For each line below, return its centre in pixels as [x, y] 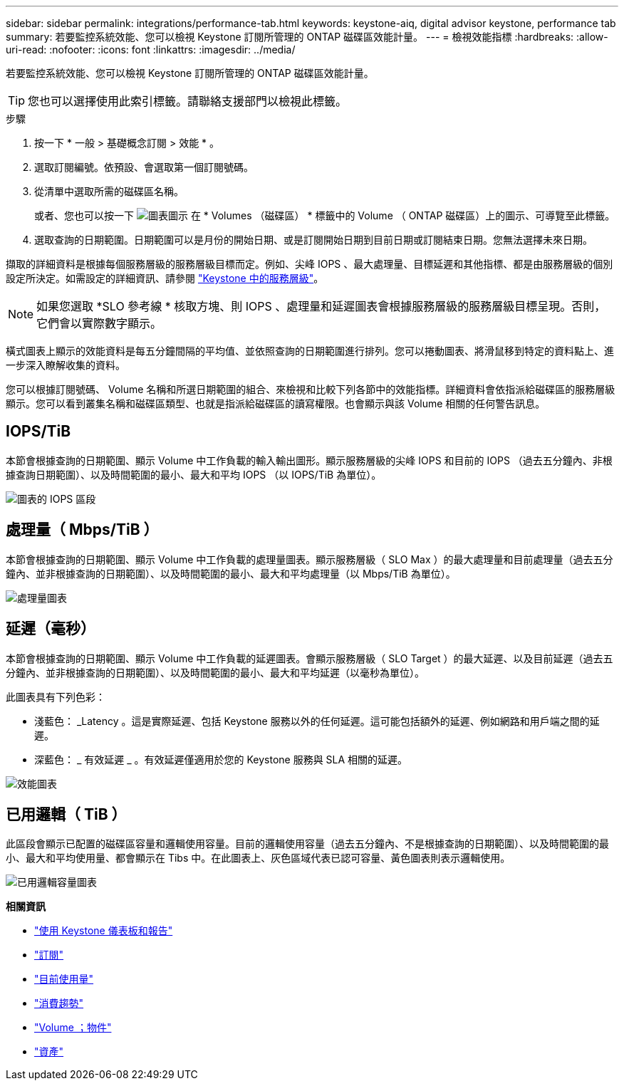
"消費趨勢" [59, 1003]
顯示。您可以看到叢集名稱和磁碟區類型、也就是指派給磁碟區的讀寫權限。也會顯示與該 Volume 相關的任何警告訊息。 [276, 403]
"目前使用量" [64, 979]
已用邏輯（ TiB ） [66, 814]
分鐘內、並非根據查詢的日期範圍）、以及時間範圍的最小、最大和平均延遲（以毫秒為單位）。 [215, 672]
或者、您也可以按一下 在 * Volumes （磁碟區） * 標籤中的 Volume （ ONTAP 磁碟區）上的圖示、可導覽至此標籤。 [325, 215]
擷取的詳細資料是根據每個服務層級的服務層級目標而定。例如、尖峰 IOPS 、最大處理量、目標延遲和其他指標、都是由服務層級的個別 [310, 264]
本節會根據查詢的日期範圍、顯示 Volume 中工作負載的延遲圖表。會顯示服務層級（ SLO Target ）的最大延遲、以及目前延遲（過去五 [310, 658]
